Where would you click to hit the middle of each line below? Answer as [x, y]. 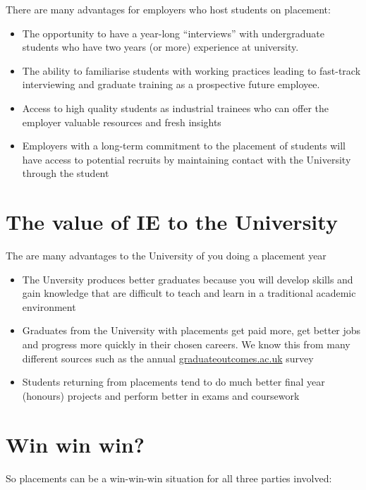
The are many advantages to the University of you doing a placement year [166, 256]
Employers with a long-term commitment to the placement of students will [184, 146]
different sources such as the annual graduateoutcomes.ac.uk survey [168, 358]
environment [49, 306]
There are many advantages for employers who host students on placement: [168, 9]
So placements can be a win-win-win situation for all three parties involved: [169, 478]
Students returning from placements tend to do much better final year [173, 382]
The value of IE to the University [172, 222]
